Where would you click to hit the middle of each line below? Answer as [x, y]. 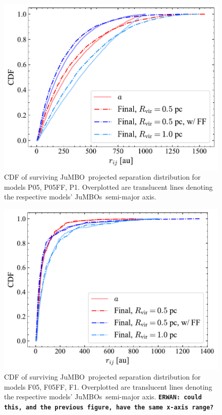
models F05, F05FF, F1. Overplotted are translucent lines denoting [108, 386]
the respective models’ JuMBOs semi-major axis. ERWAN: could [103, 397]
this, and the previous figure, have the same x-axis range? [109, 407]
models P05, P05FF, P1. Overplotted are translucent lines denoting [108, 186]
